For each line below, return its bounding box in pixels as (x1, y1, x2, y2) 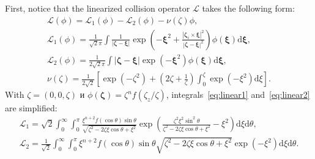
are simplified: (5, 102, 57, 114)
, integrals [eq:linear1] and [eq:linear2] (166, 88, 310, 101)
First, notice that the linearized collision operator (5, 2, 190, 14)
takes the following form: (202, 2, 295, 14)
